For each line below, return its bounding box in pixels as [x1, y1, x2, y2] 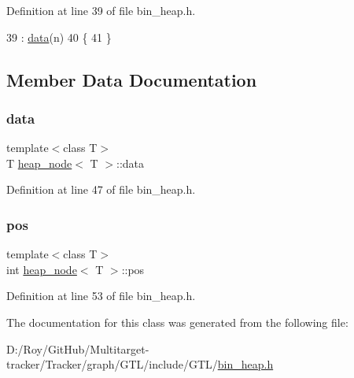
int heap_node [6, 261, 77, 277]
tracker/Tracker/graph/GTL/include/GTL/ [6, 356, 218, 372]
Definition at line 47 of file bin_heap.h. [6, 181, 196, 198]
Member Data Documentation [6, 67, 257, 91]
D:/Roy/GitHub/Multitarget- [6, 340, 149, 357]
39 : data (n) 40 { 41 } [6, 28, 112, 45]
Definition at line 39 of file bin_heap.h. [6, 2, 196, 18]
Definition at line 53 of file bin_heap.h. [6, 287, 196, 304]
